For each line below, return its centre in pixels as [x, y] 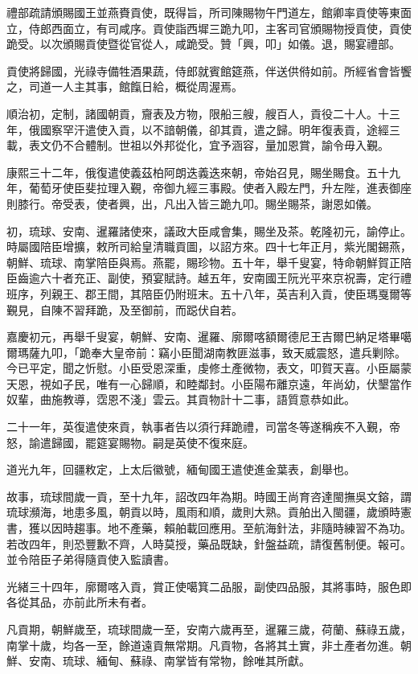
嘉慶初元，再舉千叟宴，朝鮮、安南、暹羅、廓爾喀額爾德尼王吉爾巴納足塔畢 [203, 337]
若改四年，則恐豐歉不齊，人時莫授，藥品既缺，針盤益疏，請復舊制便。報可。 [209, 543]
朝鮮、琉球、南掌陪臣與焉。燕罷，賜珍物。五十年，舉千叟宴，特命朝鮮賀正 [203, 262]
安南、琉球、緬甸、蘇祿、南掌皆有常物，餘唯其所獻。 [169, 661]
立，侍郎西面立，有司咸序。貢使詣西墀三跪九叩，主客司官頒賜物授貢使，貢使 [209, 28]
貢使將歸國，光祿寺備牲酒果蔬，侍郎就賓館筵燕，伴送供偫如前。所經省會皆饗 [209, 70]
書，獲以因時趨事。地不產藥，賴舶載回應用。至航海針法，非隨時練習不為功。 [209, 528]
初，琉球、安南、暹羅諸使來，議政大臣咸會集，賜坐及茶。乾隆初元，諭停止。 [209, 230]
